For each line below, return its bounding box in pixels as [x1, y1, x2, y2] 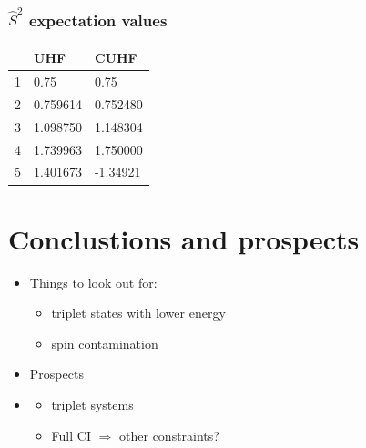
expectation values [28, 8, 168, 31]
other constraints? [119, 425, 219, 444]
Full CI [51, 425, 91, 444]
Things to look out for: [29, 272, 158, 291]
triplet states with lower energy [51, 303, 226, 322]
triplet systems [51, 395, 134, 414]
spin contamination [51, 333, 158, 352]
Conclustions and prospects [8, 219, 360, 257]
